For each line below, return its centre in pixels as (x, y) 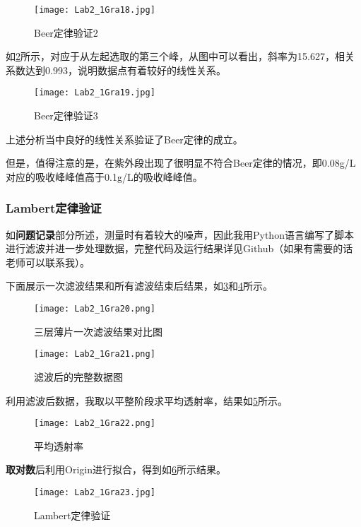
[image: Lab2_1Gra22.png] (95, 424)
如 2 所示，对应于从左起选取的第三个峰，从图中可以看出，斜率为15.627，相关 (180, 56)
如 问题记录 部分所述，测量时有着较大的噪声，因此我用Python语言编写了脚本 (180, 234)
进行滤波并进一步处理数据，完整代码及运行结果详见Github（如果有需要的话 (179, 248)
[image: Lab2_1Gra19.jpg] (95, 93)
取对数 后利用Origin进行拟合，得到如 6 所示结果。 (116, 469)
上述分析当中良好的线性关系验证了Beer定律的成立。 (124, 139)
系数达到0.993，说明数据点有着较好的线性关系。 (116, 70)
